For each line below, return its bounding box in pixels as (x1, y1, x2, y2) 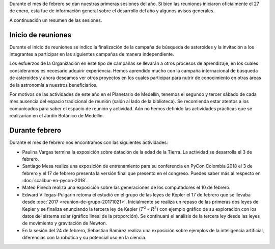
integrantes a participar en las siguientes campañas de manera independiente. (9, 51, 174, 57)
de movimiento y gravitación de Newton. (22, 220, 107, 227)
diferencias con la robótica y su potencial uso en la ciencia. (22, 235, 147, 241)
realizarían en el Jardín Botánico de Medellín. (9, 113, 104, 119)
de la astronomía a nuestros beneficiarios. (9, 82, 98, 88)
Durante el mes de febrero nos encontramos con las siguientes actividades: (9, 139, 168, 145)
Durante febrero (9, 126, 61, 135)
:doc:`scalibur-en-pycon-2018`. (22, 178, 88, 184)
